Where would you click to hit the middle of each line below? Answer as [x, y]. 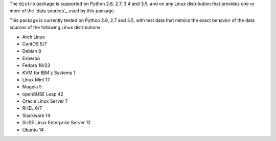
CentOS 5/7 [34, 44]
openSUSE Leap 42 [43, 94]
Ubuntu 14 [33, 130]
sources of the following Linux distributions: [55, 28]
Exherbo [31, 58]
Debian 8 [32, 51]
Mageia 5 [32, 87]
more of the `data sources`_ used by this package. [62, 11]
